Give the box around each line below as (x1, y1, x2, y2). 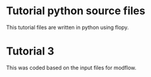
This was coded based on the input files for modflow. (6, 64, 137, 71)
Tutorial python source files (6, 4, 146, 18)
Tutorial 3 (6, 44, 55, 58)
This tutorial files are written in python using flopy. (6, 24, 129, 31)
